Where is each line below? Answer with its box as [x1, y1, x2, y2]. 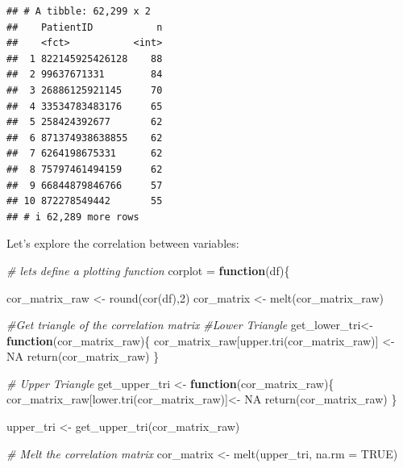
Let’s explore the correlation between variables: [6, 235, 239, 252]
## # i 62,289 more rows [6, 211, 139, 223]
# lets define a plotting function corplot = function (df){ [6, 261, 290, 278]
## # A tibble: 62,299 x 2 [6, 6, 151, 17]
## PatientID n [6, 21, 163, 33]
